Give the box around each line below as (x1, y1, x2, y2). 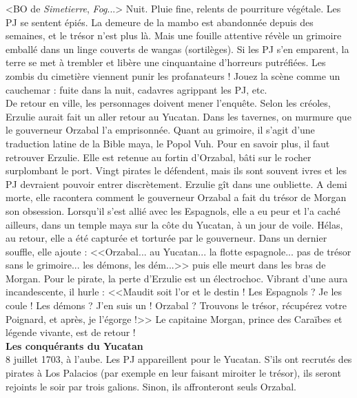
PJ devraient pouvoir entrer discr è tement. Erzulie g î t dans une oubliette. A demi (6, 176, 347, 191)
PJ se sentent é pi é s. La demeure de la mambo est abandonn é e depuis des (6, 14, 314, 29)
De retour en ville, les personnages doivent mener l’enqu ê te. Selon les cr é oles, (6, 96, 331, 110)
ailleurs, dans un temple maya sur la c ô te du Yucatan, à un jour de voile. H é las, (6, 217, 343, 231)
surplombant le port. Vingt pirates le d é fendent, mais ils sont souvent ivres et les (6, 163, 347, 178)
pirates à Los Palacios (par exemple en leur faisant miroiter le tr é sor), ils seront (6, 366, 341, 380)
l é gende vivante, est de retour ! (6, 325, 136, 339)
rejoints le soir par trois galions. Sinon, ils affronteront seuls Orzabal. (6, 379, 297, 393)
